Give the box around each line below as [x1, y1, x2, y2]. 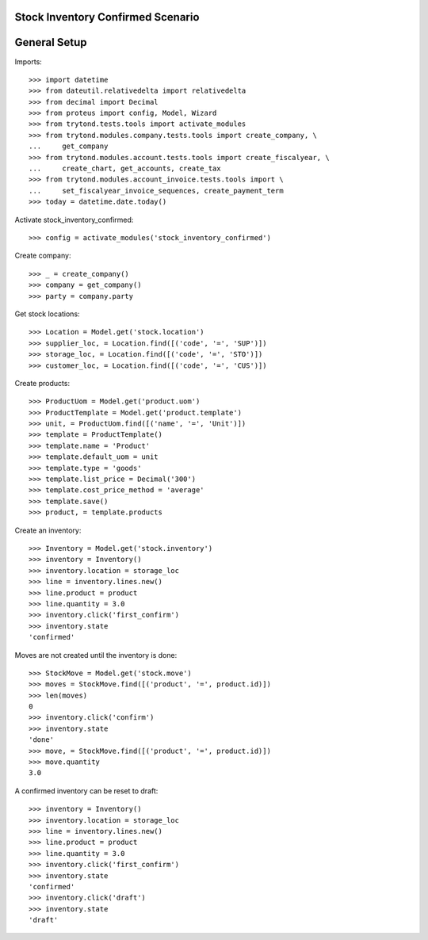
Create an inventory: [14, 525, 82, 535]
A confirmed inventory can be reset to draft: [14, 785, 159, 796]
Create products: [14, 378, 71, 388]
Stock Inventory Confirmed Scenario [14, 10, 200, 24]
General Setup [14, 36, 87, 49]
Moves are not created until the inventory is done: [14, 650, 178, 659]
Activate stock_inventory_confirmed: [14, 215, 134, 224]
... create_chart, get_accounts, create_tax [29, 164, 221, 174]
